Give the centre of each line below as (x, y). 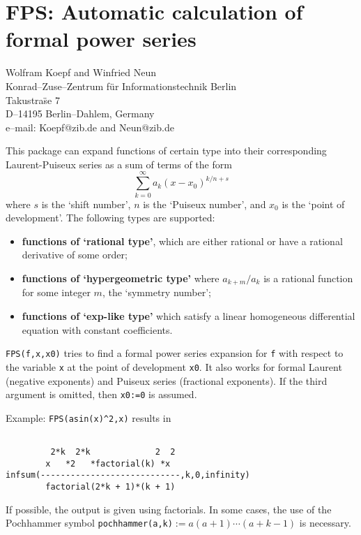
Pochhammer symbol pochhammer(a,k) (89, 523)
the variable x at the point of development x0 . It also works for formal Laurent (174, 366)
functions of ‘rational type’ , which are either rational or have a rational (182, 241)
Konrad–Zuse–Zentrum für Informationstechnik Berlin (121, 86)
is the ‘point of (313, 204)
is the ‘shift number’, (86, 204)
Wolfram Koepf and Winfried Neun (81, 72)
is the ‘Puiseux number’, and (205, 204)
